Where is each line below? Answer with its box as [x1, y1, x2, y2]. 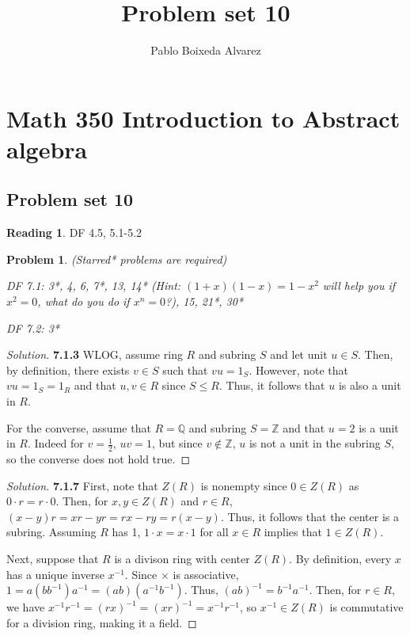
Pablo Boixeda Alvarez [150, 42, 261, 59]
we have [6, 599, 45, 615]
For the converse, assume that [6, 419, 151, 436]
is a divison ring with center [114, 550, 250, 567]
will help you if [322, 277, 396, 294]
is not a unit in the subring [249, 435, 381, 451]
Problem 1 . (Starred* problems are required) [6, 250, 227, 267]
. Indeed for [27, 435, 84, 451]
